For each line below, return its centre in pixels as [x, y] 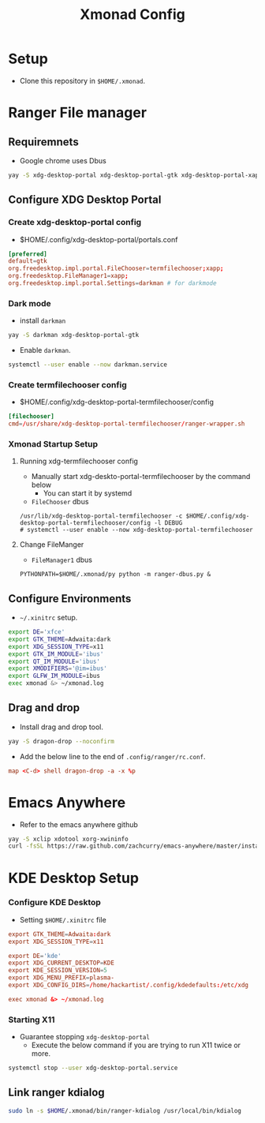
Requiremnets [43, 142]
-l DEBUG [168, 523]
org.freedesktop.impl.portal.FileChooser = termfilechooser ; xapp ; [116, 269]
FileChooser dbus [60, 502]
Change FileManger [52, 545]
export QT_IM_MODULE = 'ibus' [54, 661]
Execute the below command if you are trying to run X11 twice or [136, 1045]
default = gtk [28, 261]
